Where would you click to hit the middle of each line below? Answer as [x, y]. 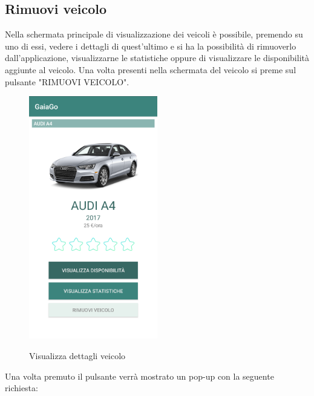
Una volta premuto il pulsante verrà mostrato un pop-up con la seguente [139, 376]
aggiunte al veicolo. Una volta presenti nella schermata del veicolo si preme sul [151, 69]
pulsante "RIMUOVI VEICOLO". [67, 81]
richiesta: [21, 388]
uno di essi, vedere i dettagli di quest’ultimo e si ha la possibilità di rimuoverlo [151, 46]
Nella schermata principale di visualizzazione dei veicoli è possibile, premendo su [154, 34]
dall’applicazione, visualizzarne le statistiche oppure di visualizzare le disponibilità [157, 58]
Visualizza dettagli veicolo [77, 356]
